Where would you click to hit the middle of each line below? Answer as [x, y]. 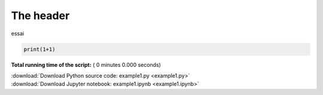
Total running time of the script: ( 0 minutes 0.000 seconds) [86, 65]
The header [40, 16]
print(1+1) [39, 49]
